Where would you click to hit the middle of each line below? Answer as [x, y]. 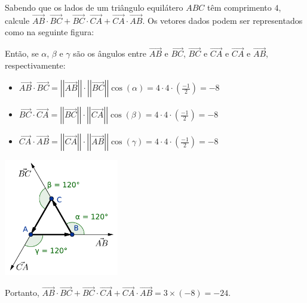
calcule [17, 20]
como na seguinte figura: [50, 32]
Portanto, [22, 293]
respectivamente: [35, 65]
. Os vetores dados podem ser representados [222, 20]
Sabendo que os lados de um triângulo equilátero [94, 7]
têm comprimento [240, 7]
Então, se [22, 53]
